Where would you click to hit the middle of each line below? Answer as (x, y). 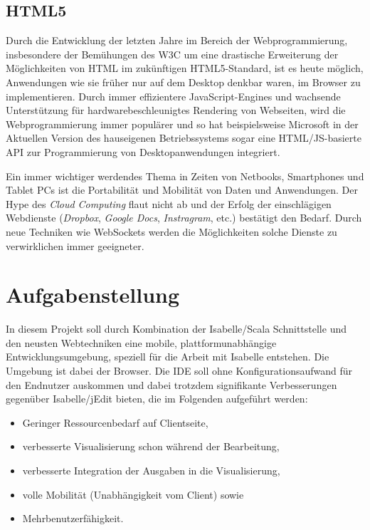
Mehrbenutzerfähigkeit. (73, 518)
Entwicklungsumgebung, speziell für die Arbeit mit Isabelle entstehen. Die (168, 357)
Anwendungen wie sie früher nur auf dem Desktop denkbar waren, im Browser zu (183, 82)
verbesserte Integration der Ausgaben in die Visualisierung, (151, 470)
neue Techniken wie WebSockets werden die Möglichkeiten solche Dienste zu (171, 231)
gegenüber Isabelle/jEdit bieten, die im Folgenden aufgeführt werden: (157, 399)
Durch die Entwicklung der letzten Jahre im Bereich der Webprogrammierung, (177, 40)
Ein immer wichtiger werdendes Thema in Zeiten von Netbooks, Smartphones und (185, 176)
